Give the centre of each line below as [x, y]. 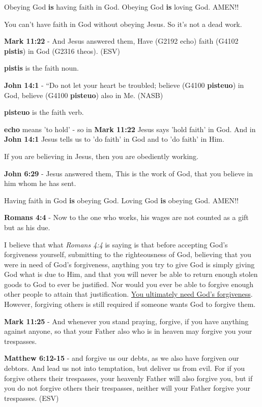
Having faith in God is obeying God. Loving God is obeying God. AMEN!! [121, 200]
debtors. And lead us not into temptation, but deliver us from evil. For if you [125, 368]
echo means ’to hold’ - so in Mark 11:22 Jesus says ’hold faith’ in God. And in [130, 129]
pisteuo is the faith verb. [44, 112]
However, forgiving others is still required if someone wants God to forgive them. [130, 304]
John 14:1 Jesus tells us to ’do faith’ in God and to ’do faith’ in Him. [114, 139]
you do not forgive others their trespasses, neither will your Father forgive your [127, 388]
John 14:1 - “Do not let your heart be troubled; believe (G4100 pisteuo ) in [124, 85]
